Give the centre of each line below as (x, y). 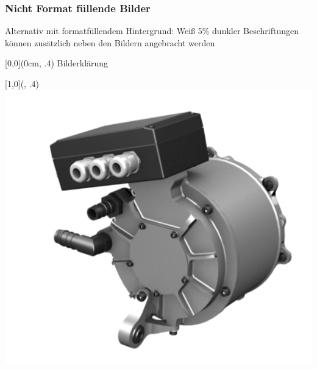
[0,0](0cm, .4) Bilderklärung (57, 63)
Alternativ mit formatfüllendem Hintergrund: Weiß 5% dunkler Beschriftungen (152, 31)
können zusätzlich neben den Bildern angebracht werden (110, 42)
